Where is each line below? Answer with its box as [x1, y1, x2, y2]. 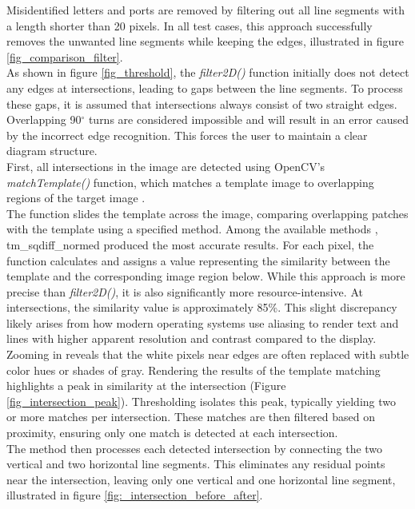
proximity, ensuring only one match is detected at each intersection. [6, 424, 338, 441]
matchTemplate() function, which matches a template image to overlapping [6, 173, 374, 190]
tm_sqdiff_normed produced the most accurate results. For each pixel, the [6, 236, 374, 253]
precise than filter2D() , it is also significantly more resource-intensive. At [6, 283, 363, 300]
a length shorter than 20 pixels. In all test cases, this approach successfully [6, 17, 373, 34]
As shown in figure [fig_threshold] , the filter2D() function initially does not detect [6, 64, 409, 81]
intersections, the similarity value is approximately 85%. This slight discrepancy [6, 299, 397, 316]
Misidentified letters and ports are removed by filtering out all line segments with [6, 2, 405, 18]
